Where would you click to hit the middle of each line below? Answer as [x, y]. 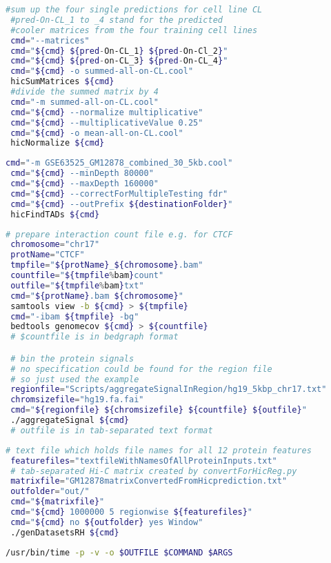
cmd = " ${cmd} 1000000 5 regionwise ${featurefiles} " [132, 512]
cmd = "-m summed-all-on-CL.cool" [84, 102]
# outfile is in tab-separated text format [112, 430]
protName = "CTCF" [48, 255]
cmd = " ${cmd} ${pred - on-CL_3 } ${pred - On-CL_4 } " [119, 61]
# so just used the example [75, 379]
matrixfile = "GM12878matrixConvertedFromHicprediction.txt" [149, 481]
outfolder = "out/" [50, 492]
